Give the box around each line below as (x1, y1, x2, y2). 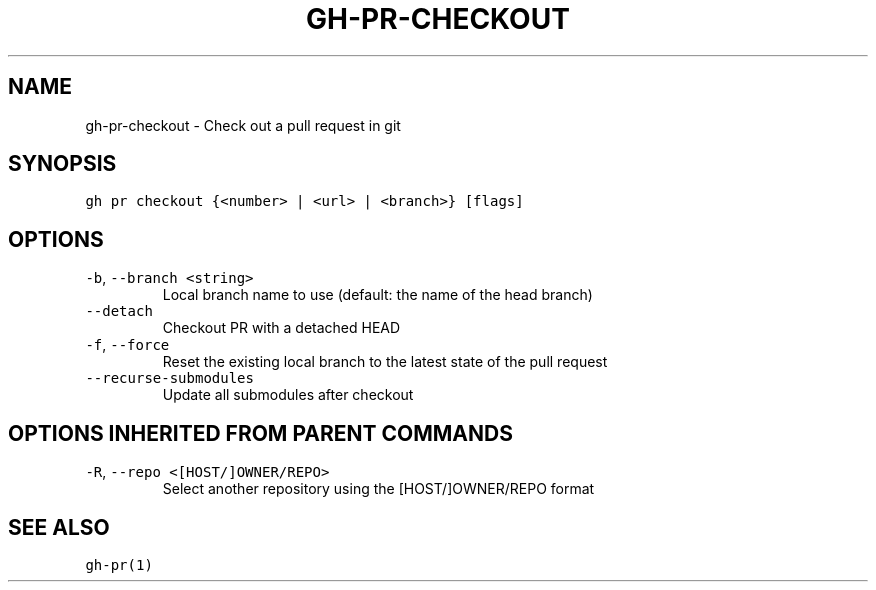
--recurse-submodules (85, 370, 254, 387)
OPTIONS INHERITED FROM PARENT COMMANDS (8, 420, 513, 446)
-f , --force (85, 336, 170, 354)
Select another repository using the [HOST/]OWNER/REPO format (162, 480, 595, 498)
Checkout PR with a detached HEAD (162, 319, 401, 337)
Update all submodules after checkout (162, 386, 414, 404)
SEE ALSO (8, 514, 110, 540)
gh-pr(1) (85, 556, 153, 573)
